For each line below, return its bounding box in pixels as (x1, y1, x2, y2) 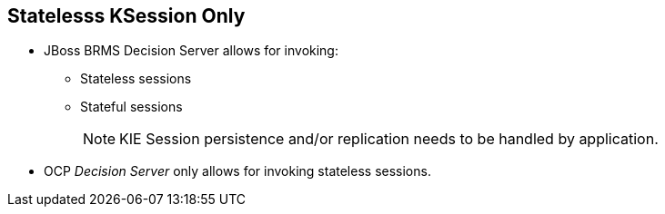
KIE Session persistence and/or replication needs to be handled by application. (119, 130, 659, 149)
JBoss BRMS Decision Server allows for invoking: (44, 43, 338, 59)
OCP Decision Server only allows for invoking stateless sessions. (44, 163, 431, 180)
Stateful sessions (80, 99, 183, 115)
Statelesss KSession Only (7, 5, 246, 27)
